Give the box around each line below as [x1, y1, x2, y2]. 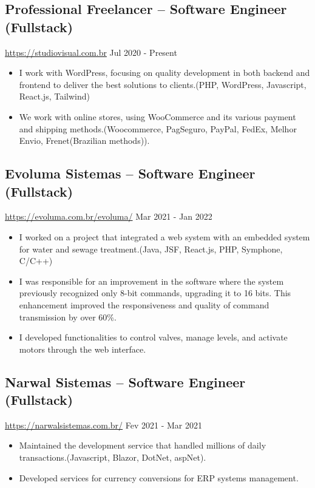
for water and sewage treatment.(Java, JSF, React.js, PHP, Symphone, [19, 242, 283, 255]
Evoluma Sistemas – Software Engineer [5, 164, 256, 183]
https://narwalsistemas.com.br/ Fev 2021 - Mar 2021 [5, 418, 202, 431]
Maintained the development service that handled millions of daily [19, 439, 266, 452]
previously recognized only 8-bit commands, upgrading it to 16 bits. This [19, 286, 291, 299]
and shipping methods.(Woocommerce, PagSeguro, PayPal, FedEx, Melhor [19, 122, 297, 135]
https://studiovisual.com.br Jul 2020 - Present [5, 46, 177, 58]
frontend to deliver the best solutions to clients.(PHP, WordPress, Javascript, [19, 78, 307, 90]
